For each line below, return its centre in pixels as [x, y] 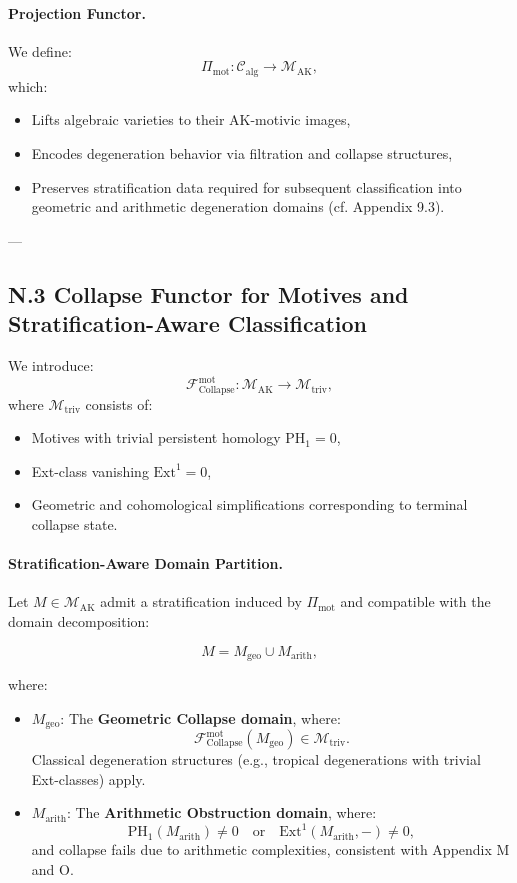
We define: [40, 50]
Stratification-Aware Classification [188, 323]
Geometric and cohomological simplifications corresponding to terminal [249, 504]
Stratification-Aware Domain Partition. [145, 563]
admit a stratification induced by [201, 601]
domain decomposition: [79, 620]
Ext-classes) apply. [88, 778]
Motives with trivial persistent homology [156, 437]
